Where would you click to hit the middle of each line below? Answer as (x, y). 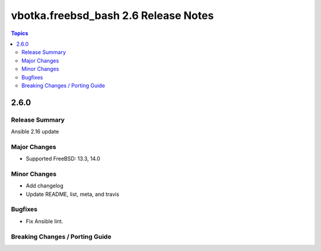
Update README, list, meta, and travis (73, 194)
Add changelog (45, 186)
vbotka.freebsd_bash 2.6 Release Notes (112, 15)
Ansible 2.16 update (35, 132)
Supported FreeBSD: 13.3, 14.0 (63, 159)
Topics (20, 33)
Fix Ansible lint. (45, 221)
